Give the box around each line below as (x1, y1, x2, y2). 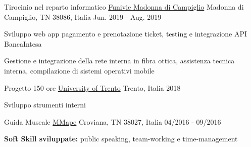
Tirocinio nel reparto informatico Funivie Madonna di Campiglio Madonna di (4, 2, 244, 12)
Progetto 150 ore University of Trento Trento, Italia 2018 (4, 82, 181, 93)
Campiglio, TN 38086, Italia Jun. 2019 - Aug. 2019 (4, 11, 162, 22)
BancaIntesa (4, 38, 42, 49)
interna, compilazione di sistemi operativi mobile (4, 65, 155, 76)
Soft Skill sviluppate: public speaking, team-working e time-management (4, 133, 238, 144)
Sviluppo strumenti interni (4, 99, 86, 110)
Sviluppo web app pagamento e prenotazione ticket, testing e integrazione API (4, 28, 247, 39)
